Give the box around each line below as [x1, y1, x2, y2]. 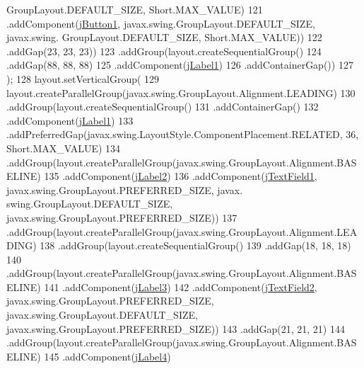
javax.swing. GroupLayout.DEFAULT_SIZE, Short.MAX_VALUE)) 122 [6, 30, 322, 45]
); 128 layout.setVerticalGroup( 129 [6, 71, 160, 86]
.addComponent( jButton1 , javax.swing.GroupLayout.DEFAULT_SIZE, [6, 16, 315, 30]
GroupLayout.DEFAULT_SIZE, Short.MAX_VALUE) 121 [6, 2, 263, 16]
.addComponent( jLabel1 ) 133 [6, 113, 134, 127]
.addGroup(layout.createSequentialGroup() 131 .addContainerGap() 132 [6, 99, 319, 114]
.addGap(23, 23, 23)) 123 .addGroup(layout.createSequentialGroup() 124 [6, 43, 322, 58]
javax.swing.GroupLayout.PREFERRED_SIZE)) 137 [6, 210, 237, 225]
